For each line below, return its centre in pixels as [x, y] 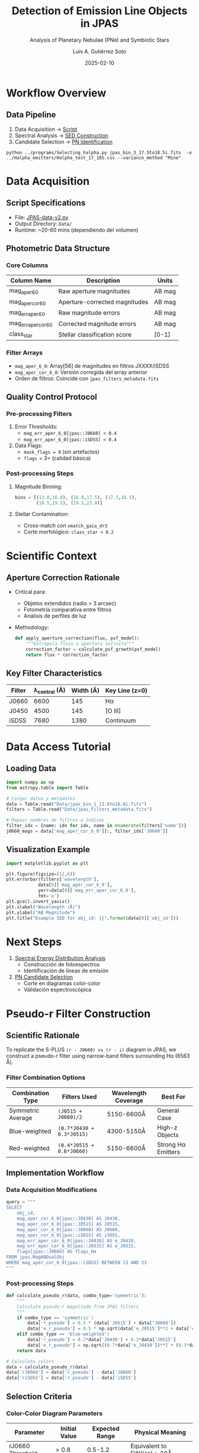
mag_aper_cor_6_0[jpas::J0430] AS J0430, [68, 1219]
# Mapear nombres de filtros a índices [55, 820]
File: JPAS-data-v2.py [41, 217]
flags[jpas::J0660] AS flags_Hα [57, 1252]
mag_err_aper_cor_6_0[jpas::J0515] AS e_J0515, [76, 1246]
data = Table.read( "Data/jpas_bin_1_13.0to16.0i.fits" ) [76, 804]
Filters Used [79, 1096]
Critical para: [30, 592]
